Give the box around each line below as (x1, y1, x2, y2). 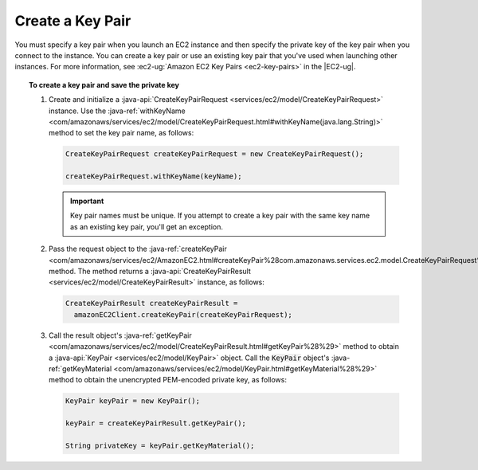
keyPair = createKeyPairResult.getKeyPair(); (65, 419, 247, 428)
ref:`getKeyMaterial (49, 363, 112, 374)
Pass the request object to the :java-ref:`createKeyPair (49, 244, 227, 254)
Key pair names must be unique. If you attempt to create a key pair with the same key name (70, 211, 370, 221)
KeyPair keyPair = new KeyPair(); (65, 397, 201, 405)
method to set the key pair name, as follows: (49, 128, 194, 138)
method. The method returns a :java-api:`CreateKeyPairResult (49, 266, 251, 276)
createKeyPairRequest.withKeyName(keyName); (65, 172, 242, 181)
